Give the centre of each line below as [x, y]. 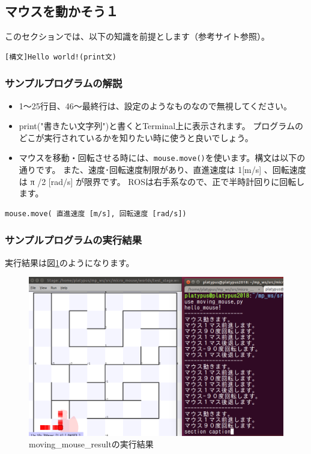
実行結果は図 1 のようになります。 [70, 262]
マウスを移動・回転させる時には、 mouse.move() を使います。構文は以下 [158, 158]
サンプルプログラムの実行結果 [74, 240]
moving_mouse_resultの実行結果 [91, 444]
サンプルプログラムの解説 [64, 83]
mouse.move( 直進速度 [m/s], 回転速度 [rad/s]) [96, 213]
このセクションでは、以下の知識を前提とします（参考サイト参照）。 [137, 36]
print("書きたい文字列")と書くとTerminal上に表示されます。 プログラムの [161, 126]
